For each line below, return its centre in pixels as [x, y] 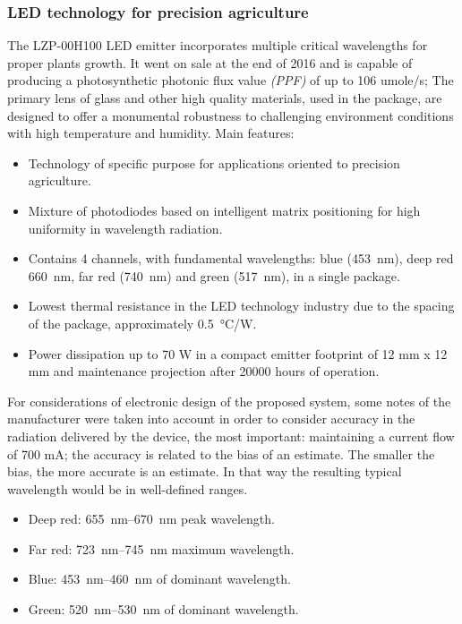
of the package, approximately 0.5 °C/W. [142, 323]
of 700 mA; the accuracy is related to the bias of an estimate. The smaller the [221, 453]
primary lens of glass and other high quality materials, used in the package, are [225, 98]
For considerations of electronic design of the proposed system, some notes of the [229, 401]
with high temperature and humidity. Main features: [151, 133]
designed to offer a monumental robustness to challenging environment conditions [231, 115]
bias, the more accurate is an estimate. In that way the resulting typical [205, 471]
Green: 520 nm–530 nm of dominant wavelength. [163, 609]
